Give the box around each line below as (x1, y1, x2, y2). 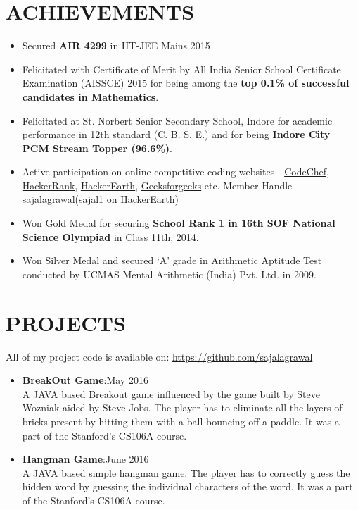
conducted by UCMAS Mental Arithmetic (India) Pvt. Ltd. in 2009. (22, 266, 317, 281)
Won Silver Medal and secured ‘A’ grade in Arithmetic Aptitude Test (22, 253, 322, 268)
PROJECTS (6, 308, 126, 337)
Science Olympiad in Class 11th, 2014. (22, 229, 199, 244)
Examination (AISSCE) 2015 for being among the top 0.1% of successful (22, 75, 350, 90)
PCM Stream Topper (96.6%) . (22, 140, 172, 155)
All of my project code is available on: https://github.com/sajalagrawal (6, 349, 313, 363)
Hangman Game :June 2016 (22, 452, 149, 466)
